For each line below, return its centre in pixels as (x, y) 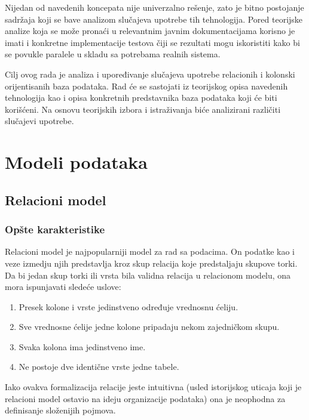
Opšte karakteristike (55, 229)
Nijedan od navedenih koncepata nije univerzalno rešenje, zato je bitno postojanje (154, 7)
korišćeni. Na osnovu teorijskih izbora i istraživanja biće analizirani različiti (143, 109)
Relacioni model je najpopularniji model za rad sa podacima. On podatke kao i (150, 251)
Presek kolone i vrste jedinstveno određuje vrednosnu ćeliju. (129, 306)
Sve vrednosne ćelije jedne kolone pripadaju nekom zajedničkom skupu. (149, 327)
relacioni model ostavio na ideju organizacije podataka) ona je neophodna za (145, 398)
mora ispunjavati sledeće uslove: (63, 287)
